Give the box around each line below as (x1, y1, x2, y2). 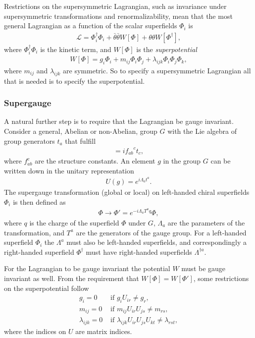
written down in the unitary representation (4, 165, 134, 175)
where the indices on (4, 326, 66, 337)
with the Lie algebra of (167, 126, 237, 136)
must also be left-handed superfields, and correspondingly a (66, 237, 247, 247)
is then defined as (13, 196, 66, 207)
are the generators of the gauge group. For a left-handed (76, 227, 247, 237)
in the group (163, 156, 201, 166)
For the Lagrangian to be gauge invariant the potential (4, 263, 170, 274)
